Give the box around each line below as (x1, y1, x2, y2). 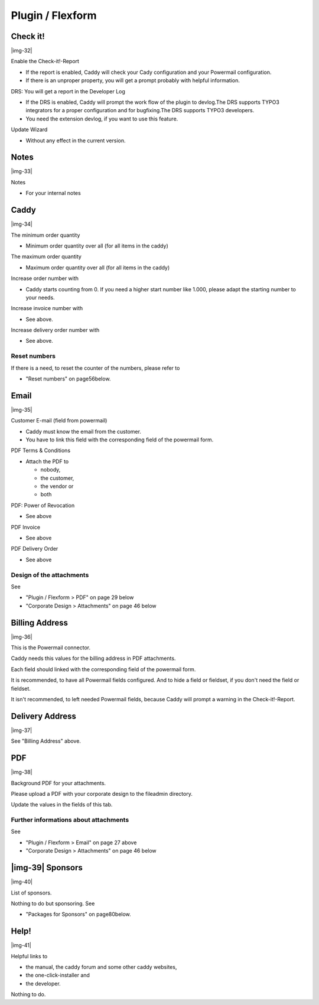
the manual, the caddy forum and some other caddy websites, (25, 964, 177, 970)
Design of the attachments (11, 571, 89, 579)
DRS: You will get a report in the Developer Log (11, 87, 125, 95)
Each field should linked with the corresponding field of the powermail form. (11, 665, 196, 673)
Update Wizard (11, 126, 48, 133)
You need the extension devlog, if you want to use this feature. (25, 115, 178, 122)
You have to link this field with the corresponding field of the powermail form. (25, 436, 214, 443)
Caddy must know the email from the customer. (25, 428, 142, 435)
